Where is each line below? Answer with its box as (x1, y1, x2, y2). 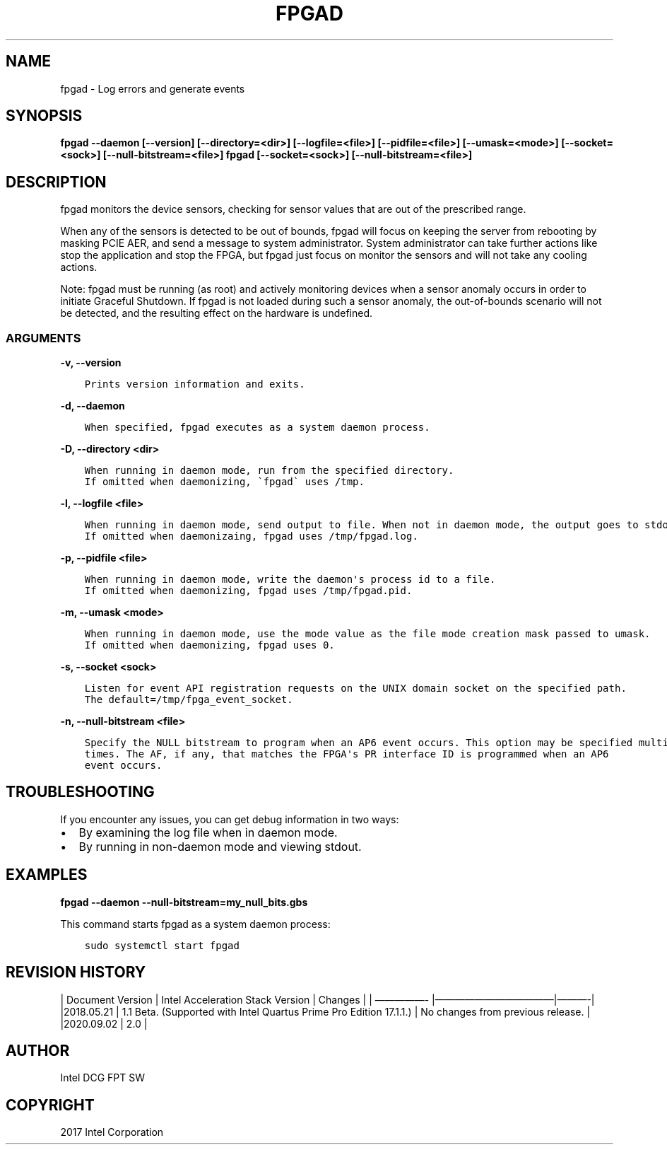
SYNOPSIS (6, 107, 83, 125)
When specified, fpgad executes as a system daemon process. (84, 422, 430, 434)
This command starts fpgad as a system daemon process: (60, 917, 331, 930)
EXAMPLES (6, 866, 88, 884)
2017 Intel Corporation (60, 1126, 164, 1139)
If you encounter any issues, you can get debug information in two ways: (60, 813, 399, 825)
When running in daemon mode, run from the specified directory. (84, 465, 454, 477)
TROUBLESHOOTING (6, 783, 155, 801)
